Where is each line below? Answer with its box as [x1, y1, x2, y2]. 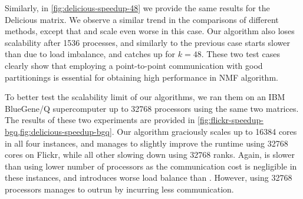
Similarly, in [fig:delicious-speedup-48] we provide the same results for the [5, 2, 270, 14]
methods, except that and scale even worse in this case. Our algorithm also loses [5, 25, 295, 37]
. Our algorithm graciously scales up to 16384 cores [111, 125, 297, 137]
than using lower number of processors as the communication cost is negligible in [5, 160, 297, 172]
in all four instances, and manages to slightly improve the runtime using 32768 [5, 137, 288, 149]
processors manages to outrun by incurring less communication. [5, 183, 234, 195]
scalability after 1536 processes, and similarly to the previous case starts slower [5, 36, 290, 48]
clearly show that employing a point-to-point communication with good [5, 59, 263, 71]
